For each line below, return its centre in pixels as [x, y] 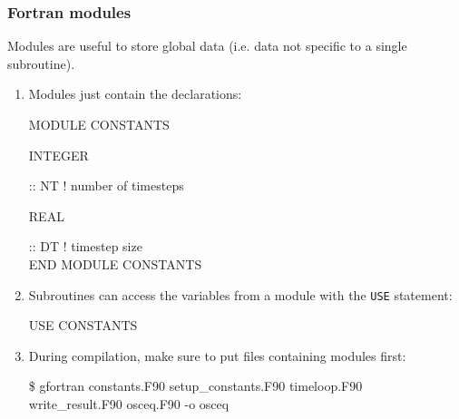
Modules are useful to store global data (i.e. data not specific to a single [207, 46]
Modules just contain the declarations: [135, 94]
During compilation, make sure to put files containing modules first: [217, 355]
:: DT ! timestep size [85, 246]
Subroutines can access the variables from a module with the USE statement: [240, 294]
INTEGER [59, 155]
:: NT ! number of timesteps [106, 185]
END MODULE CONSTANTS [115, 263]
